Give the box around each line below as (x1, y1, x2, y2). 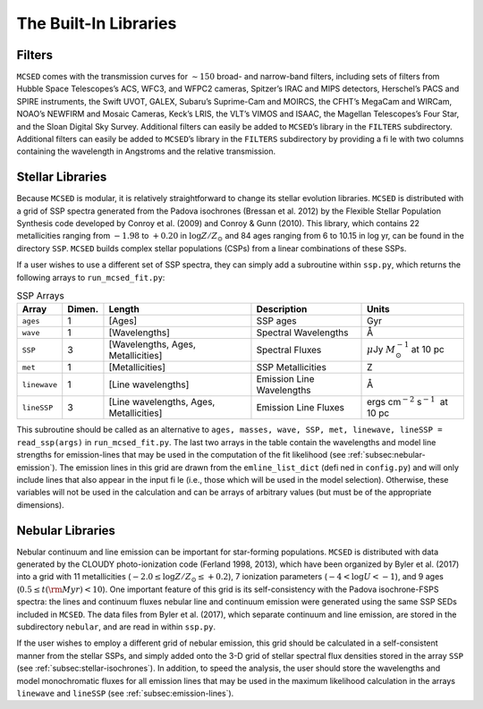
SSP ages (256, 315, 297, 327)
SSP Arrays (16, 290, 64, 302)
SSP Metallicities (256, 361, 326, 374)
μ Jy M (367, 342, 396, 355)
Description (256, 303, 308, 316)
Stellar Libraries (16, 170, 107, 185)
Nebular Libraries (16, 523, 116, 538)
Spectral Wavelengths (256, 326, 349, 339)
